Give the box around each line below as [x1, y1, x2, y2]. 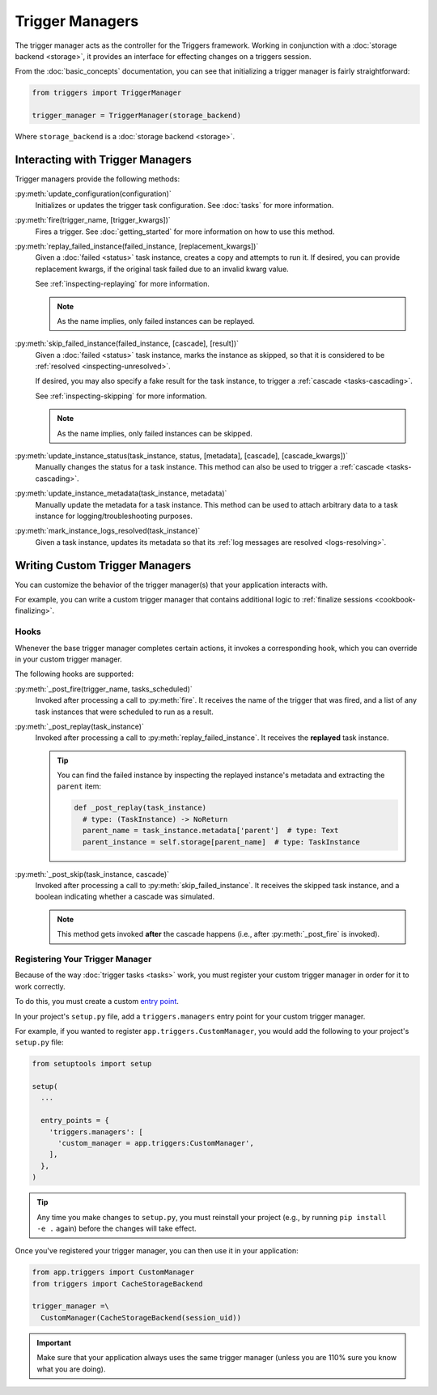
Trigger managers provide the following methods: [15, 174, 180, 184]
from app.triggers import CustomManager [32, 1268, 194, 1277]
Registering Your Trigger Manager [15, 953, 152, 964]
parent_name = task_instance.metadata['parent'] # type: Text [82, 826, 339, 836]
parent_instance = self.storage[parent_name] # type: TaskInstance [82, 837, 360, 846]
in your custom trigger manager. [15, 654, 123, 664]
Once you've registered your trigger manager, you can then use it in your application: [15, 1246, 299, 1256]
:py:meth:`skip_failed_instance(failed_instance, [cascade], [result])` [15, 338, 239, 348]
